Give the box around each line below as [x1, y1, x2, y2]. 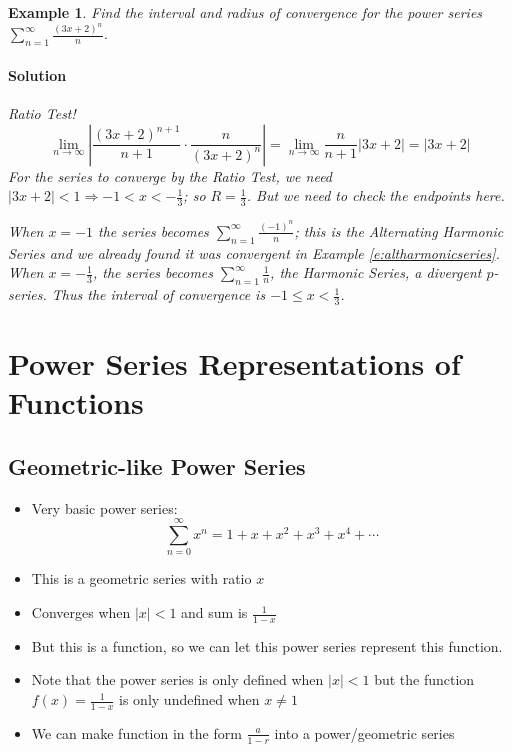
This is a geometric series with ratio [31, 568, 252, 589]
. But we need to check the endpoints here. [246, 185, 505, 206]
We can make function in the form [31, 722, 242, 743]
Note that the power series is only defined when [31, 669, 324, 690]
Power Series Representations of [8, 343, 461, 384]
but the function [374, 669, 475, 690]
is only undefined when [119, 689, 260, 710]
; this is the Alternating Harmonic [294, 220, 504, 241]
